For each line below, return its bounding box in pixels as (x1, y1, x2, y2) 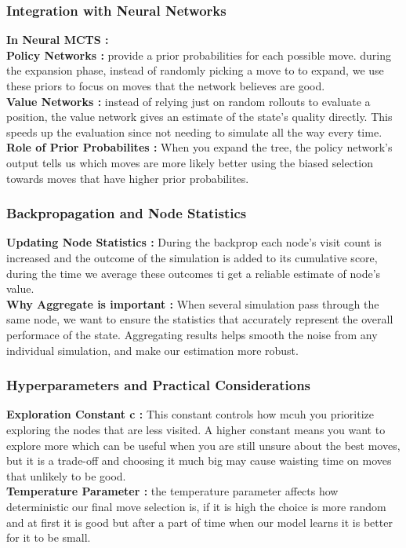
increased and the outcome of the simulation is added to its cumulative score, (6, 249, 378, 265)
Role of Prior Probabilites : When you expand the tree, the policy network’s (6, 139, 393, 155)
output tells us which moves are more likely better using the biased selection (6, 154, 373, 170)
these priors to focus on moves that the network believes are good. (6, 78, 325, 93)
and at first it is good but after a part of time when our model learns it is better (6, 513, 393, 530)
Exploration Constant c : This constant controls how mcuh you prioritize (6, 406, 374, 422)
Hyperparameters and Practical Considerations (6, 375, 311, 395)
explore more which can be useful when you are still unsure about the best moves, (6, 437, 401, 453)
